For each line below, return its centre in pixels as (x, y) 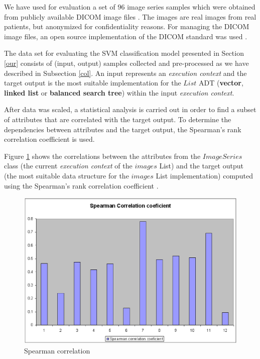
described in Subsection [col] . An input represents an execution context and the (125, 73)
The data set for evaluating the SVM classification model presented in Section (124, 53)
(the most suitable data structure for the (67, 175)
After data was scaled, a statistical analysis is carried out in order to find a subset (130, 109)
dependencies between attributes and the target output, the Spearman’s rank (123, 129)
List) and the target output (201, 166)
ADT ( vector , (221, 83)
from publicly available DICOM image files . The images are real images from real (130, 16)
